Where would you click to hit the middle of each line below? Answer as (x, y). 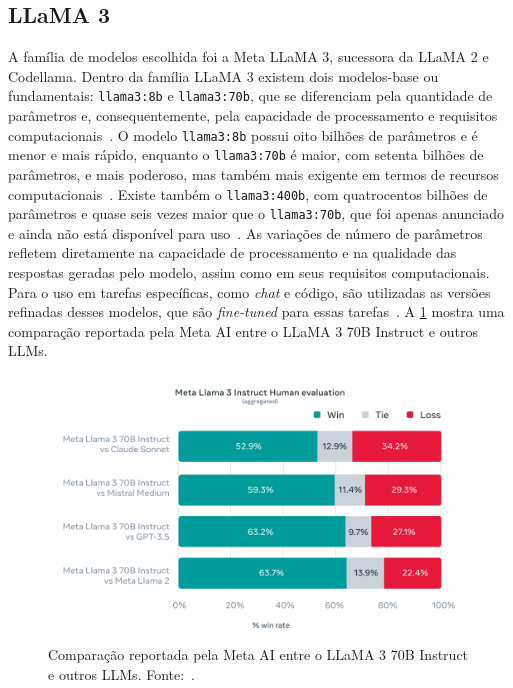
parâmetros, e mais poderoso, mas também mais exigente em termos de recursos (253, 173)
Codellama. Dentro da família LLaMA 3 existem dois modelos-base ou (223, 75)
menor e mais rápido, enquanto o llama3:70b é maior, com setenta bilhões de (246, 154)
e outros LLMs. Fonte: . (122, 674)
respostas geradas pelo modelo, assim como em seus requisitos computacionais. (249, 272)
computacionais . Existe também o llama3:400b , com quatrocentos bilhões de (248, 193)
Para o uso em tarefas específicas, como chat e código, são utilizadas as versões (249, 291)
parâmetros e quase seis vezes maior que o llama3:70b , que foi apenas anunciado (256, 213)
